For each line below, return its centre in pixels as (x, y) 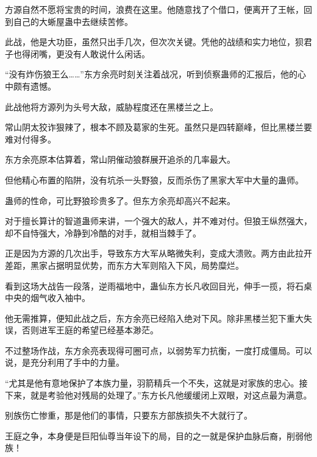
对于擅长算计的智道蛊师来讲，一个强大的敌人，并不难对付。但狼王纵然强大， (158, 221)
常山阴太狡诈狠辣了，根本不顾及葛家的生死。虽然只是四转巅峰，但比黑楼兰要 (158, 127)
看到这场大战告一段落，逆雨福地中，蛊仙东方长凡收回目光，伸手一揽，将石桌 (158, 285)
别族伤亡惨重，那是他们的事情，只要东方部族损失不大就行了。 (129, 415)
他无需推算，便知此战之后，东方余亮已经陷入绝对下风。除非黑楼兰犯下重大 (154, 318)
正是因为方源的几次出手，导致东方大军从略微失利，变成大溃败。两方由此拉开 (158, 253)
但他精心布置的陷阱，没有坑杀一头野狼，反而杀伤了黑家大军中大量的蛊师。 (154, 179)
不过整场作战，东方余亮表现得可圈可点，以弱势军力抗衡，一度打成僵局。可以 (158, 350)
